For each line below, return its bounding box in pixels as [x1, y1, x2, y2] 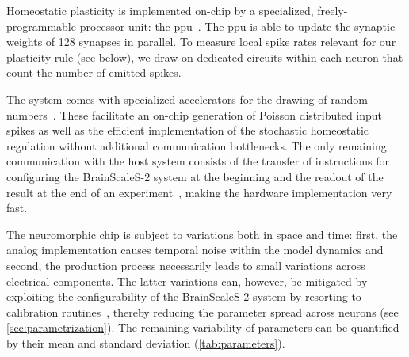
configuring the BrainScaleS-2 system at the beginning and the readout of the [6, 168, 384, 184]
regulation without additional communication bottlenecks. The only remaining [6, 137, 387, 154]
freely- [317, 2, 348, 18]
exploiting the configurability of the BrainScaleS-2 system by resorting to [6, 288, 361, 305]
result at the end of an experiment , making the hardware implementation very [6, 184, 392, 200]
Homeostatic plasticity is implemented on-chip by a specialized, [6, 2, 314, 18]
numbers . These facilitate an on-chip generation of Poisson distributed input [6, 106, 383, 123]
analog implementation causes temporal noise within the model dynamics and [6, 241, 384, 258]
